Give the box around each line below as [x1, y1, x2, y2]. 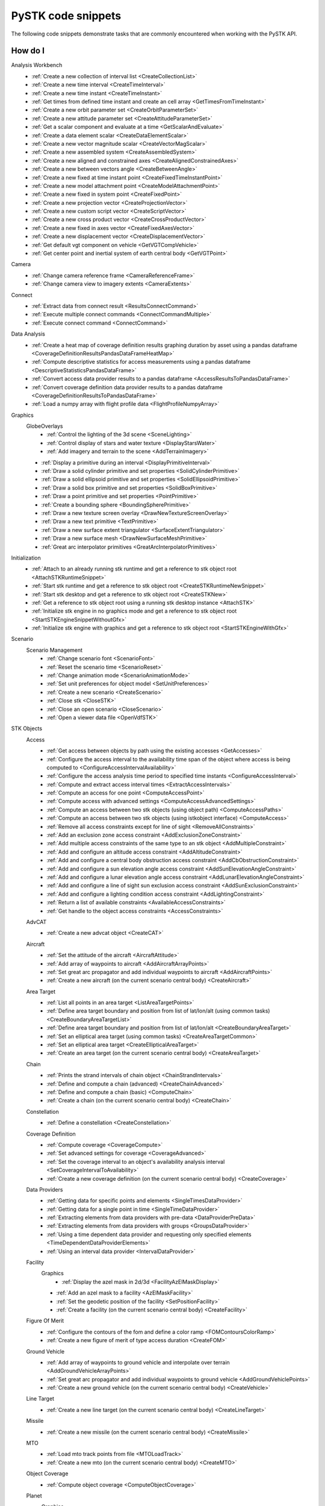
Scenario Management [26, 646, 83, 654]
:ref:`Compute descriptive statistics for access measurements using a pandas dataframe [31, 358, 251, 366]
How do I [11, 46, 45, 56]
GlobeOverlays [26, 422, 63, 430]
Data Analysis [11, 330, 45, 337]
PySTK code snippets [11, 9, 122, 22]
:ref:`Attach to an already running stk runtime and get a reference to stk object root [31, 565, 237, 572]
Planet [26, 1492, 42, 1499]
